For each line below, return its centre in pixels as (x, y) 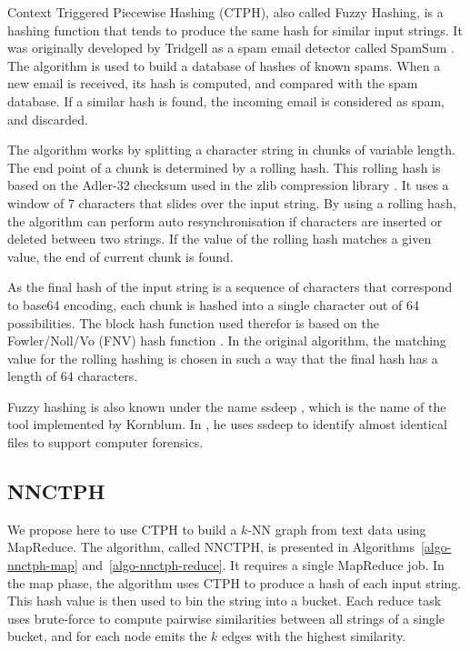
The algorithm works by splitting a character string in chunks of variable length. (231, 150)
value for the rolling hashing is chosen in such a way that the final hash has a (223, 358)
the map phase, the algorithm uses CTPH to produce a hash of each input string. (235, 582)
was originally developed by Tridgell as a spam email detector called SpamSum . (231, 48)
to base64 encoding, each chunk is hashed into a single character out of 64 (214, 304)
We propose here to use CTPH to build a (122, 529)
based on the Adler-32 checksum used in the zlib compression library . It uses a (228, 185)
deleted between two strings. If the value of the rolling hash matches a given (220, 239)
